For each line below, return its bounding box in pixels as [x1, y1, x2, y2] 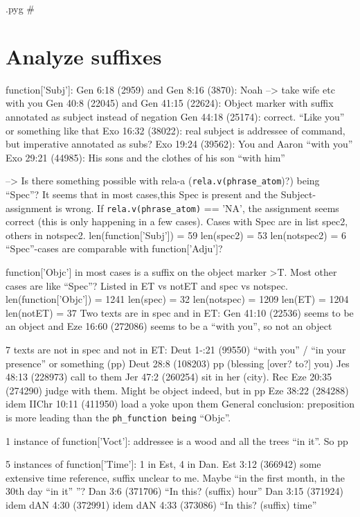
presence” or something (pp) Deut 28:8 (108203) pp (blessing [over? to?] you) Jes [6, 356, 350, 370]
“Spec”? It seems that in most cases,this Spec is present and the [6, 186, 278, 201]
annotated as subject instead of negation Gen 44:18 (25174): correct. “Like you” [6, 109, 345, 123]
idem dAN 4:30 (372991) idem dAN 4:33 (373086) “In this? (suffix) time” [6, 497, 317, 511]
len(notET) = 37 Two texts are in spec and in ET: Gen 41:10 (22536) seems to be [6, 305, 354, 319]
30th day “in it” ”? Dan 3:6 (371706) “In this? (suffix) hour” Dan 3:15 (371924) [6, 484, 343, 498]
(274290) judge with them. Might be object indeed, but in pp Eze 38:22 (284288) [6, 383, 349, 397]
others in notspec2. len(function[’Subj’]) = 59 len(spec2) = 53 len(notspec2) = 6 [6, 227, 346, 242]
